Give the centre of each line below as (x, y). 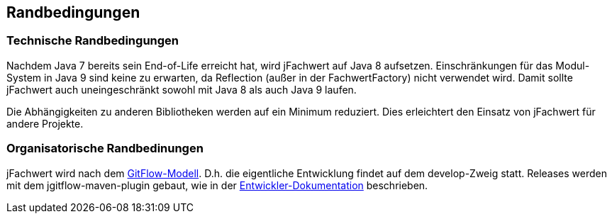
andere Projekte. (45, 123)
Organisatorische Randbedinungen (105, 148)
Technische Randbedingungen (93, 41)
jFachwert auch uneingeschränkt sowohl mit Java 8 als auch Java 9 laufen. (182, 89)
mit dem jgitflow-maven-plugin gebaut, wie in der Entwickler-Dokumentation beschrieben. (217, 185)
